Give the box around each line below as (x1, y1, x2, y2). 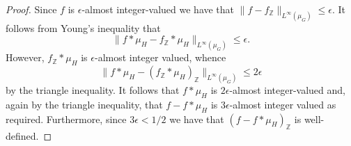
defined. (6, 129, 39, 143)
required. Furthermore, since (6, 111, 127, 126)
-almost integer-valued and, (229, 82, 345, 97)
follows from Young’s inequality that (6, 20, 161, 35)
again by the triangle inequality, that (6, 97, 163, 111)
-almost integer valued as (229, 97, 336, 111)
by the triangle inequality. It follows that (6, 82, 180, 97)
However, (6, 50, 45, 65)
